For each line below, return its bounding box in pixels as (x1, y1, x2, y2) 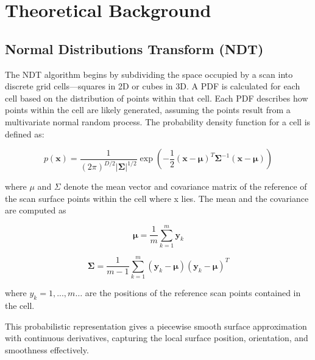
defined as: (5, 127, 44, 140)
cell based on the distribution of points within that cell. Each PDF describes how (5, 91, 308, 104)
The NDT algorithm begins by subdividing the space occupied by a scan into (5, 67, 293, 80)
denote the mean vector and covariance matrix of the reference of (63, 180, 307, 193)
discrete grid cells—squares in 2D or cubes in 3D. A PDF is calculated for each (5, 80, 300, 92)
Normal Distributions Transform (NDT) (5, 39, 264, 58)
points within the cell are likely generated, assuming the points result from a (5, 103, 291, 116)
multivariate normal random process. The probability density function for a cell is (5, 115, 311, 128)
